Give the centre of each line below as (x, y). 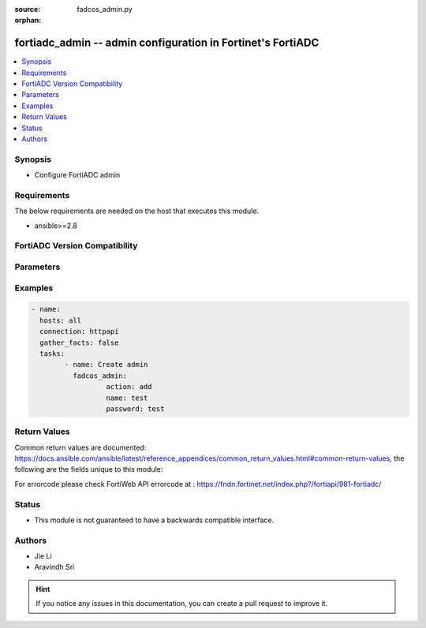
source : (28, 9)
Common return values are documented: (80, 447)
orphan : (28, 21)
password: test (135, 409)
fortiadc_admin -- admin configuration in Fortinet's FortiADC (167, 43)
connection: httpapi (79, 332)
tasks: (52, 353)
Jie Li (43, 556)
